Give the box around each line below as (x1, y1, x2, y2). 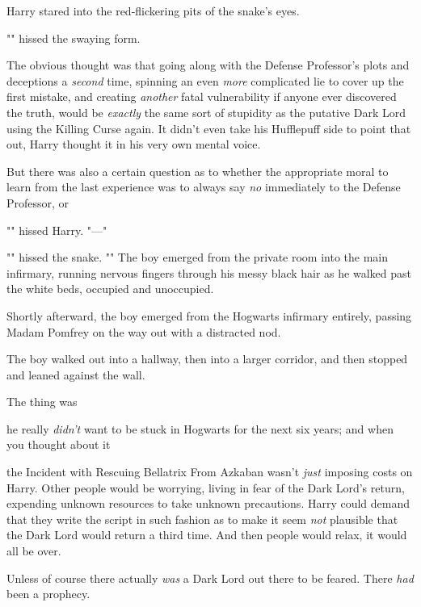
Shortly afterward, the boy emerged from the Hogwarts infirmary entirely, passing (6, 307, 412, 324)
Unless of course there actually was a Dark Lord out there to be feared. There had (6, 569, 414, 586)
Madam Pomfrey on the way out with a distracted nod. (6, 323, 281, 340)
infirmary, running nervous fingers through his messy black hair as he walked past (6, 264, 411, 281)
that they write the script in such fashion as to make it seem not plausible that (6, 510, 398, 527)
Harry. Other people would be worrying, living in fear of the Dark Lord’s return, (6, 479, 405, 496)
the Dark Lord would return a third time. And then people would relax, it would (6, 526, 407, 543)
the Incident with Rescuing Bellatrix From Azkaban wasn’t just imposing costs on (6, 463, 413, 480)
